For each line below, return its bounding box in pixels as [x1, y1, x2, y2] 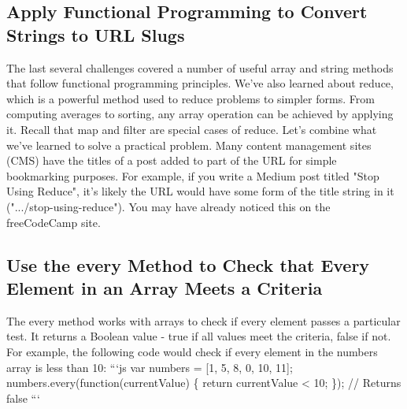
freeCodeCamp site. [6, 214, 101, 230]
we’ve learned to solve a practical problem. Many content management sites [6, 136, 372, 153]
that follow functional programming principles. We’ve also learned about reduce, [6, 75, 394, 91]
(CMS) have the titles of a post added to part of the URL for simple [6, 152, 337, 169]
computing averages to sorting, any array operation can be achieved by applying [6, 106, 394, 122]
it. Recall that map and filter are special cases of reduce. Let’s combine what [6, 121, 377, 137]
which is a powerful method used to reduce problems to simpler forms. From [6, 90, 375, 106]
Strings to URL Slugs [6, 22, 185, 46]
